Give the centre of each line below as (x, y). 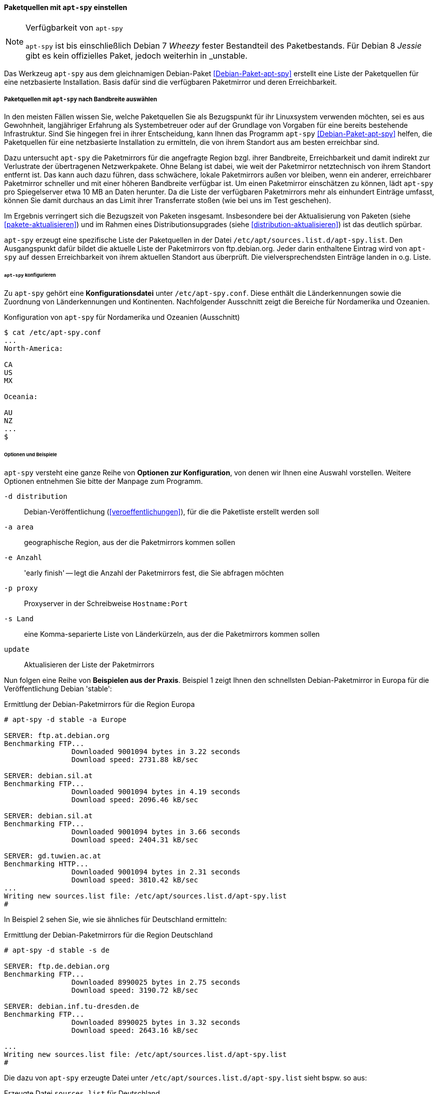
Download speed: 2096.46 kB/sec (135, 799)
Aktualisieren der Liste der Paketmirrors (89, 664)
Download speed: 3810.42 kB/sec (135, 880)
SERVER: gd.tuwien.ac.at (53, 856)
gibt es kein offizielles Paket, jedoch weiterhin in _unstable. (137, 55)
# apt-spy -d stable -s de (57, 950)
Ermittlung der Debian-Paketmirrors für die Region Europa (99, 704)
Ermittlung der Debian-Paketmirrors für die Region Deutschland (109, 935)
